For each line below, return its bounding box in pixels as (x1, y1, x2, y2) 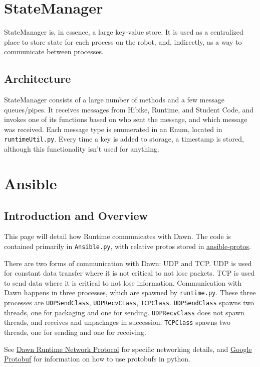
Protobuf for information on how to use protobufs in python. (4, 353, 190, 364)
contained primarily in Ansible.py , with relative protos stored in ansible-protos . (4, 240, 251, 251)
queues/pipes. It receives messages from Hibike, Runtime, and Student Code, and (4, 104, 254, 114)
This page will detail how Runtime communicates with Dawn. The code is (4, 231, 231, 241)
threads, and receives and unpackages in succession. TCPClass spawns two (4, 317, 230, 327)
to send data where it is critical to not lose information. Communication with (4, 277, 242, 288)
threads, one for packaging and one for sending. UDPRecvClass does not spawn (4, 307, 244, 317)
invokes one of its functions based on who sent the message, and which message (4, 114, 247, 125)
